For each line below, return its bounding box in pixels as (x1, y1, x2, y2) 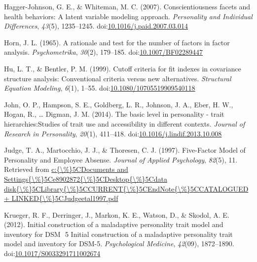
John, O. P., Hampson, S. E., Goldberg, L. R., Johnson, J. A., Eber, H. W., (4, 99, 233, 109)
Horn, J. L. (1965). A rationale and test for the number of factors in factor (4, 37, 230, 47)
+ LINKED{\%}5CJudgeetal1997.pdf (4, 193, 118, 203)
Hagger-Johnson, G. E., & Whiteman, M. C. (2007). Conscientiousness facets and (4, 1, 251, 11)
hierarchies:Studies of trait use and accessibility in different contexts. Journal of (4, 118, 245, 129)
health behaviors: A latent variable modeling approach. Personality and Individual (4, 11, 253, 21)
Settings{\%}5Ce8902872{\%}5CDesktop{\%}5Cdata (4, 173, 167, 184)
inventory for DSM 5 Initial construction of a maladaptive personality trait (4, 229, 233, 239)
